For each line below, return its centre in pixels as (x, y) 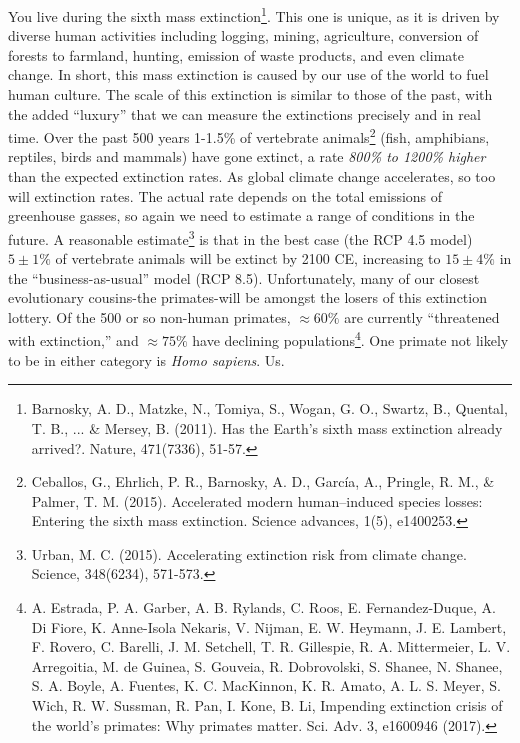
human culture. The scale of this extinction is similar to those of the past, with (250, 94)
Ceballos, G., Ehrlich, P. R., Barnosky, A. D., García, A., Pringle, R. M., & (263, 481)
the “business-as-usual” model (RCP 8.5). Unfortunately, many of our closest (244, 277)
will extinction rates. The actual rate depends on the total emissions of (225, 195)
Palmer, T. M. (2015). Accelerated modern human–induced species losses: (257, 500)
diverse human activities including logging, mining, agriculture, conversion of (243, 35)
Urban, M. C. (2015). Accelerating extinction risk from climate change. (249, 553)
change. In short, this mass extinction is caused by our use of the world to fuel (248, 74)
